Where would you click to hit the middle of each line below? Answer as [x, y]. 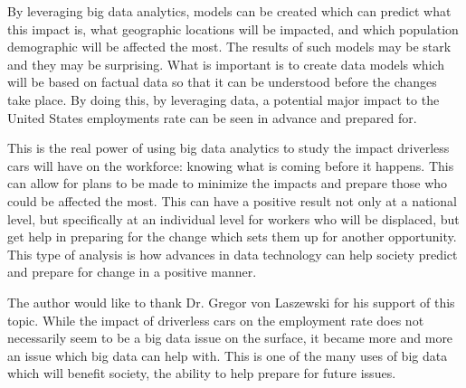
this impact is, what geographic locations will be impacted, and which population [233, 28]
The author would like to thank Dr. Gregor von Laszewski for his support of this [231, 302]
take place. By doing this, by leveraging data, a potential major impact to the [223, 99]
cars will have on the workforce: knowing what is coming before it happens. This [231, 165]
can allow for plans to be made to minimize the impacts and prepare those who [228, 183]
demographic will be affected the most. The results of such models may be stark [229, 47]
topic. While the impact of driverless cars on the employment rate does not [216, 320]
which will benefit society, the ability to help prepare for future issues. [202, 373]
